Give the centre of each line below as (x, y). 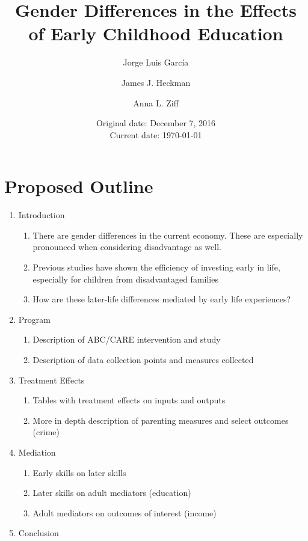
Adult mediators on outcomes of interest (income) (125, 512)
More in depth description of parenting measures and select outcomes (161, 420)
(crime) (46, 432)
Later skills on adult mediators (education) (112, 493)
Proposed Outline (79, 186)
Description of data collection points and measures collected (143, 359)
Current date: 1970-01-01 (156, 134)
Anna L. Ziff (156, 102)
